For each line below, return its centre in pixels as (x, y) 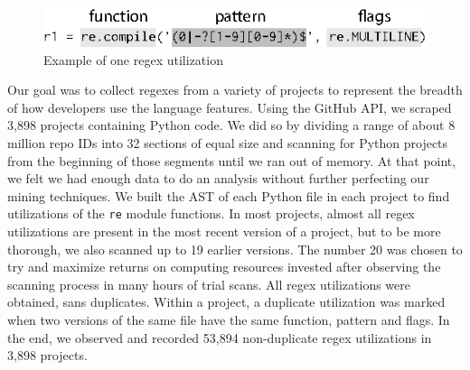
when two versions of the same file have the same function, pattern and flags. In (229, 320)
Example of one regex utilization (133, 59)
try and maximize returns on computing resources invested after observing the (224, 267)
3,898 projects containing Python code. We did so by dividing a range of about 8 (231, 125)
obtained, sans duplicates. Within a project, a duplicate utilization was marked (226, 302)
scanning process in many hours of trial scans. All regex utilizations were (209, 284)
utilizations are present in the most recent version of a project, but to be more (224, 231)
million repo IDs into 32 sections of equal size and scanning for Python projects (228, 143)
